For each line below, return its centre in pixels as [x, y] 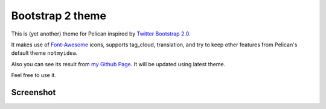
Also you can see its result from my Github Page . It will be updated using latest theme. [118, 64]
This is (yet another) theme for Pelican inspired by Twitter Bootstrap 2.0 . [101, 34]
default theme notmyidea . [44, 53]
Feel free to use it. [34, 75]
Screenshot [34, 92]
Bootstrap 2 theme [59, 16]
